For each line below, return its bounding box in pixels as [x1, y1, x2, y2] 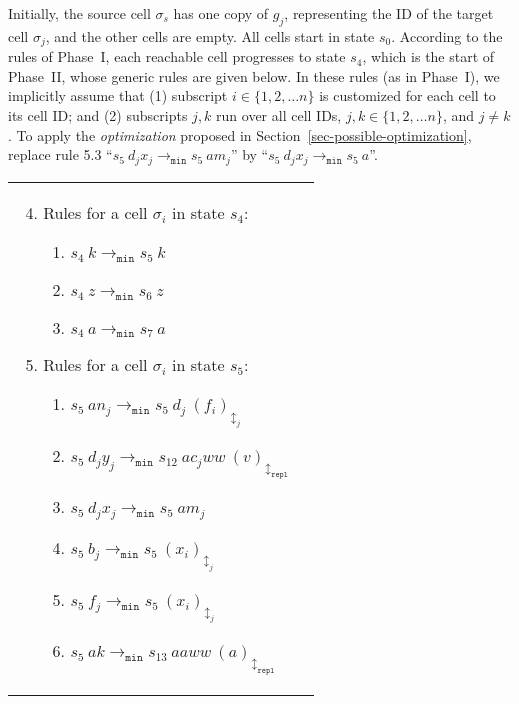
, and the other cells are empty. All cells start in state [45, 25, 375, 46]
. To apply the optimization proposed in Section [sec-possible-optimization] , [8, 124, 472, 145]
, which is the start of [362, 46, 495, 67]
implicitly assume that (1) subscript [8, 85, 228, 106]
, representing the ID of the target [284, 3, 494, 23]
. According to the [391, 25, 503, 46]
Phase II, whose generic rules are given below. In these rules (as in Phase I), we [8, 65, 500, 86]
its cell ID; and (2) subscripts [8, 105, 188, 126]
